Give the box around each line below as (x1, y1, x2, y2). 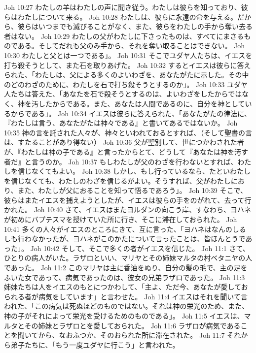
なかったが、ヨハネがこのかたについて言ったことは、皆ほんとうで (31, 233, 246, 244)
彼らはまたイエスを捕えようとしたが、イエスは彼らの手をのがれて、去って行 (4, 194, 252, 205)
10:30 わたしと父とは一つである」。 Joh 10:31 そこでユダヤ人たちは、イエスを (4, 50, 253, 60)
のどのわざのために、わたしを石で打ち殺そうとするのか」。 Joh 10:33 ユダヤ (4, 79, 248, 89)
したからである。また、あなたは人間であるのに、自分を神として (38, 98, 245, 108)
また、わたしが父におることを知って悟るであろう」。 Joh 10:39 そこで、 (17, 185, 247, 195)
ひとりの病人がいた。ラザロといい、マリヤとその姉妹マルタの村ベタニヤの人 (4, 253, 253, 263)
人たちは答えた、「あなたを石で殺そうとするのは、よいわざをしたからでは (4, 89, 242, 99)
